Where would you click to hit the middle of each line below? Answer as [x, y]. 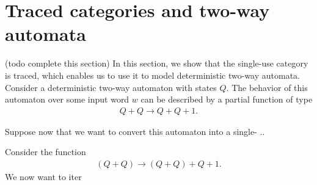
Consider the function [46, 152]
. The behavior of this [267, 87]
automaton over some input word [67, 99]
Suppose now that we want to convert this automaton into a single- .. [135, 131]
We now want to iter [43, 176]
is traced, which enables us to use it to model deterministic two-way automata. [153, 75]
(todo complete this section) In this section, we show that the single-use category [157, 63]
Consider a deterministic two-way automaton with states [111, 87]
